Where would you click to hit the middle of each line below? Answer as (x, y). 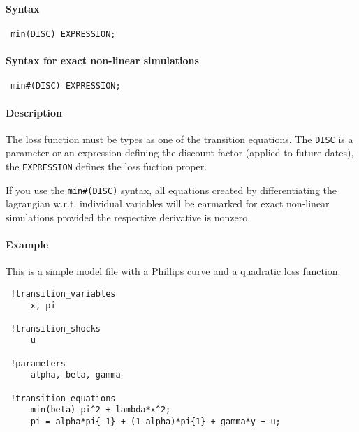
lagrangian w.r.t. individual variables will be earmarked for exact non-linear (168, 203)
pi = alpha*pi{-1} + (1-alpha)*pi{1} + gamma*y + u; (155, 422)
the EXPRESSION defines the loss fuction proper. (107, 166)
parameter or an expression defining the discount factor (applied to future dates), (180, 152)
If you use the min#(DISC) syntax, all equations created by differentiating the (171, 189)
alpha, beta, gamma (75, 375)
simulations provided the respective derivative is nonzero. (128, 217)
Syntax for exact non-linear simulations (102, 60)
